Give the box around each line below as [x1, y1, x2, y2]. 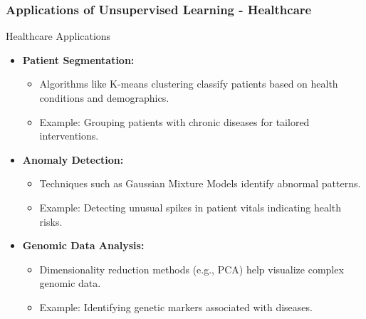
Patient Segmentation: [22, 52, 135, 67]
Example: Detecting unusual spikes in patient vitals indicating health [39, 199, 342, 214]
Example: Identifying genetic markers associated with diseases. [39, 299, 313, 314]
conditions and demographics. [39, 90, 169, 105]
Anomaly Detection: [22, 152, 124, 167]
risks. [39, 214, 63, 229]
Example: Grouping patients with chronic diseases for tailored [39, 114, 310, 129]
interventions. [39, 128, 99, 143]
